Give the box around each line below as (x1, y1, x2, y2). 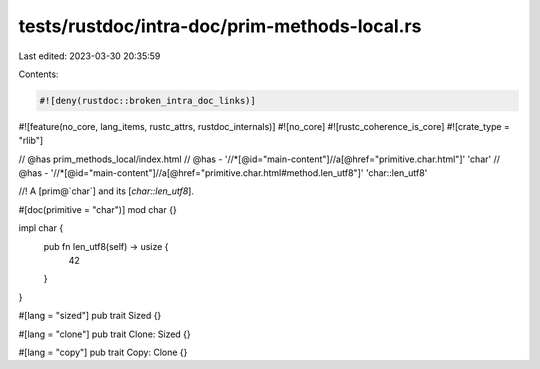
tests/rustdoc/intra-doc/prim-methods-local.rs (18, 15, 422, 37)
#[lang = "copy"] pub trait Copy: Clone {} (18, 346, 188, 358)
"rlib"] (18, 135, 44, 147)
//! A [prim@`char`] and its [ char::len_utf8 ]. (18, 185, 195, 197)
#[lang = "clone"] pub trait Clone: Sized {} (18, 328, 192, 340)
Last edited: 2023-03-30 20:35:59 (18, 50, 161, 62)
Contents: (18, 68, 59, 80)
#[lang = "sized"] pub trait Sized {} (18, 310, 162, 322)
